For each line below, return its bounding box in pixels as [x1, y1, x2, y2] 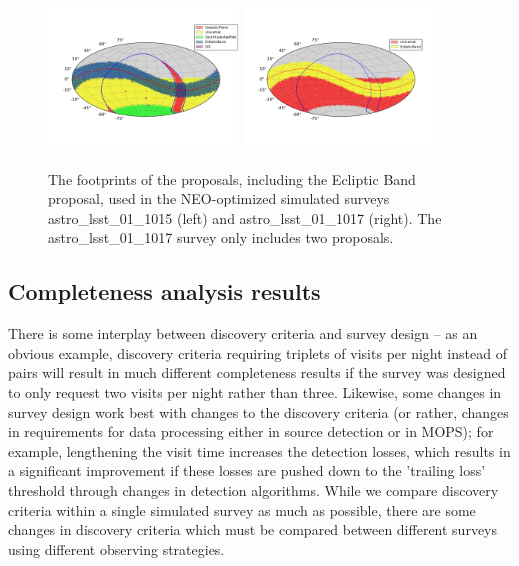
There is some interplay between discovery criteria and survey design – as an [8, 323, 478, 344]
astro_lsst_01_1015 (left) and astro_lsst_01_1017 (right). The [48, 207, 442, 228]
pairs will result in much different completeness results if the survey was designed [8, 362, 506, 383]
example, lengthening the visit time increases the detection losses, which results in [8, 440, 511, 461]
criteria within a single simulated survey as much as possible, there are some [8, 499, 476, 520]
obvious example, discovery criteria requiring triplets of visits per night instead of [8, 342, 507, 363]
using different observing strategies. [8, 538, 225, 559]
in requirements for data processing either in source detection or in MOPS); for [8, 421, 494, 442]
